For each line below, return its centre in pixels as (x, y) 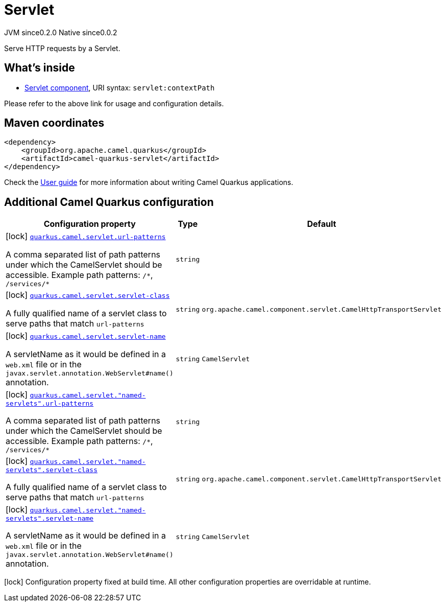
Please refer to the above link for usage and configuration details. (114, 103)
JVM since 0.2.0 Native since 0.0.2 (61, 32)
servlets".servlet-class (52, 470)
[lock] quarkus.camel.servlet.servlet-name (86, 336)
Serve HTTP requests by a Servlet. (62, 48)
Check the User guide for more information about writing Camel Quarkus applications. (149, 182)
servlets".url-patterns (50, 404)
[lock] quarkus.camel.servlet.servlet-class (88, 295)
